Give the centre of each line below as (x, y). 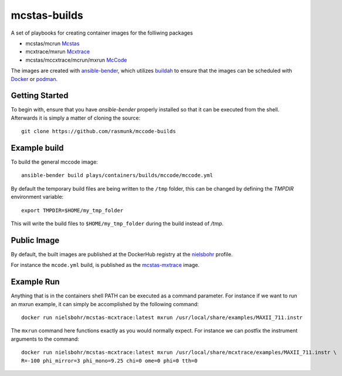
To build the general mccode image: (54, 162)
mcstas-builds (47, 15)
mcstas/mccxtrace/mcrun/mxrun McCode (76, 60)
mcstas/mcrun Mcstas (53, 43)
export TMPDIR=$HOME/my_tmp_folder (72, 210)
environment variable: (37, 197)
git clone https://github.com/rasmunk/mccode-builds (99, 131)
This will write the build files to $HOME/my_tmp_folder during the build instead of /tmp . (117, 223)
